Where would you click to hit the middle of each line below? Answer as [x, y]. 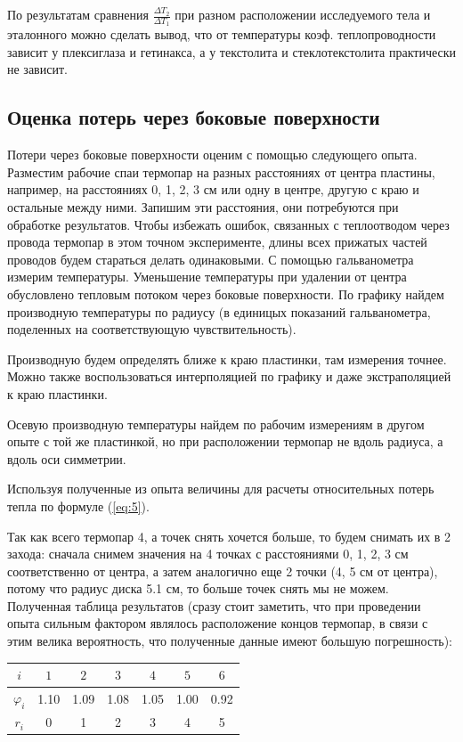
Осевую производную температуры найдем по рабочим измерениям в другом [216, 424]
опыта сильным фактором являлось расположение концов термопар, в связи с [218, 623]
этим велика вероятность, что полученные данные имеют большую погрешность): [230, 641]
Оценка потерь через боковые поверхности [194, 117]
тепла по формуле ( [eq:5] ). [78, 506]
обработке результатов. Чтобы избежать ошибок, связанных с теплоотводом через [228, 224]
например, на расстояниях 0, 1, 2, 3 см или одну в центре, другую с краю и [213, 189]
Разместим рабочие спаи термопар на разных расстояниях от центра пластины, [221, 171]
